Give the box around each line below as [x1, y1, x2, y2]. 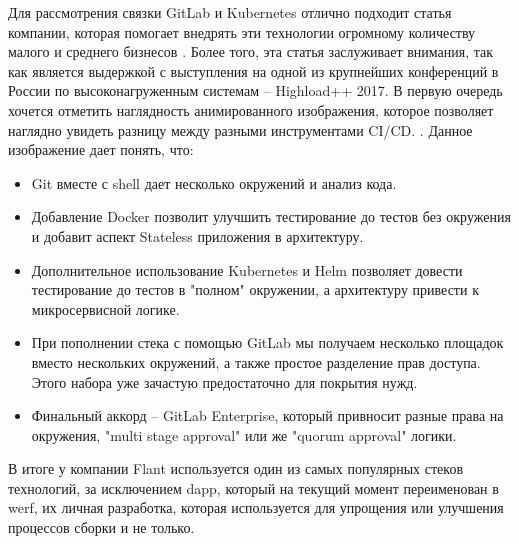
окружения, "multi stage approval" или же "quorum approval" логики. [31, 424, 457, 445]
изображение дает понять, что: [8, 139, 194, 160]
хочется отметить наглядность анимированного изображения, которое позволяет [8, 99, 494, 120]
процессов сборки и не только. [8, 517, 195, 538]
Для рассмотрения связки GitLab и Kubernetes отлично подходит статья [8, 2, 452, 22]
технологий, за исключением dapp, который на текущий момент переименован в [8, 477, 499, 498]
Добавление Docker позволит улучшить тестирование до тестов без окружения [31, 206, 511, 227]
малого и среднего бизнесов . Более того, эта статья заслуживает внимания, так [8, 41, 494, 62]
